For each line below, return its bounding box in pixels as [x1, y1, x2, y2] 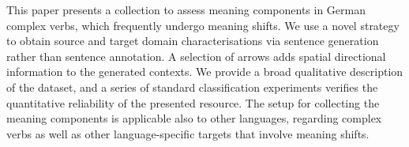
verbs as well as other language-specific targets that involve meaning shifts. [6, 125, 370, 141]
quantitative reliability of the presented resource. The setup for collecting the [6, 94, 380, 111]
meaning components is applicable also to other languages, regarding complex [6, 110, 382, 126]
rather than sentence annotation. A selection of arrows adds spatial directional [6, 47, 386, 64]
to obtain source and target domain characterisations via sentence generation [6, 32, 379, 49]
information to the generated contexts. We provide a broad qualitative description [6, 63, 403, 80]
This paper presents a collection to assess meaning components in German [6, 2, 366, 17]
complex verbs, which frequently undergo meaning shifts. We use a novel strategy [6, 17, 400, 33]
